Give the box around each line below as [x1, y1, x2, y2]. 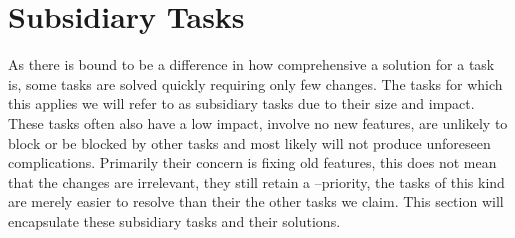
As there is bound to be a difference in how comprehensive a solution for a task [8, 54, 495, 75]
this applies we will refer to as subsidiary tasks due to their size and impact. [8, 93, 475, 114]
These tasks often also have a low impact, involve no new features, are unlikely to [8, 112, 508, 133]
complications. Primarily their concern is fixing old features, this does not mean [8, 152, 497, 173]
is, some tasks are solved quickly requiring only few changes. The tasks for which [8, 73, 503, 94]
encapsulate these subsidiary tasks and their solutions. [8, 210, 341, 231]
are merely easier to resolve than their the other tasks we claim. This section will [8, 191, 504, 212]
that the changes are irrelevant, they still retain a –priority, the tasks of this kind [8, 171, 505, 192]
